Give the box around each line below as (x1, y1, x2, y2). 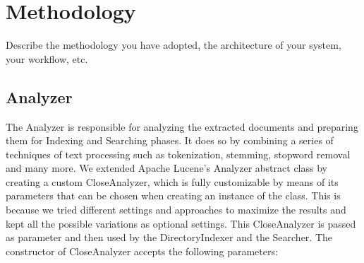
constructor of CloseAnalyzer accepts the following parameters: (6, 243, 278, 258)
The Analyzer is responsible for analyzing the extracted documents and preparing (6, 119, 358, 134)
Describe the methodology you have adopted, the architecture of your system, (6, 37, 341, 52)
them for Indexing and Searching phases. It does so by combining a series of (6, 133, 334, 148)
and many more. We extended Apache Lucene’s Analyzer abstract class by (6, 160, 327, 175)
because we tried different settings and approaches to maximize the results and (6, 202, 346, 217)
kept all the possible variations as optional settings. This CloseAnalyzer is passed (6, 216, 356, 230)
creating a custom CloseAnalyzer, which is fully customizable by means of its (6, 174, 339, 189)
